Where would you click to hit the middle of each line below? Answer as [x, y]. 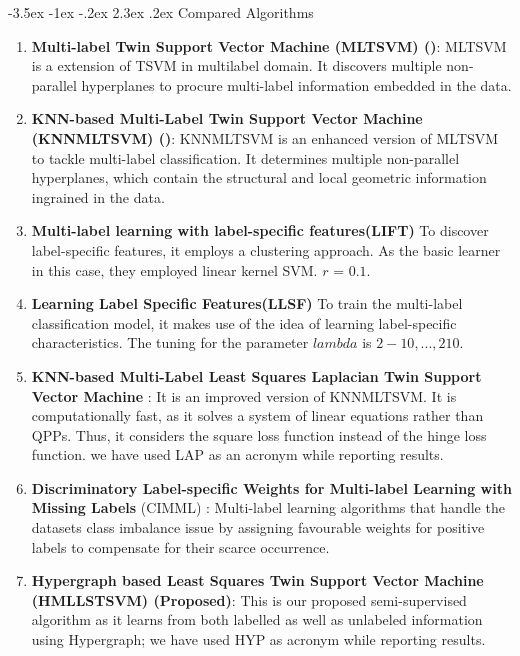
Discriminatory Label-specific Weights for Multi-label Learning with [271, 487]
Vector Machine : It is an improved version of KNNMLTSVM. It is [244, 395]
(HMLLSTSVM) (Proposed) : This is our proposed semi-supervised [249, 599]
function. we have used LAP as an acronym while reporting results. [237, 454]
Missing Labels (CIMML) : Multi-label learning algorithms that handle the [268, 507]
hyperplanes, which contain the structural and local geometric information [259, 177]
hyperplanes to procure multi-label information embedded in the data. [296, 84]
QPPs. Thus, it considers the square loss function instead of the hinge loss [259, 434]
